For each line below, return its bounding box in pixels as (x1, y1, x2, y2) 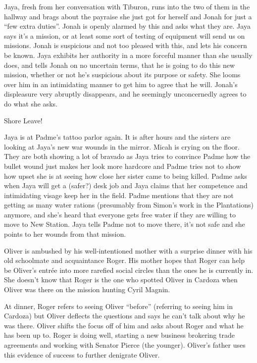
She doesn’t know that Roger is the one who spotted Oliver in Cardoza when (4, 274, 238, 285)
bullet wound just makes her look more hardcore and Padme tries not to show (4, 160, 241, 171)
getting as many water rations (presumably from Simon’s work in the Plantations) (4, 200, 254, 210)
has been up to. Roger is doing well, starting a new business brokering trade (4, 330, 235, 340)
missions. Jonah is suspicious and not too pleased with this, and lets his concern (4, 40, 247, 51)
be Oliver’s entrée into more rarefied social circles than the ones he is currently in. (4, 264, 254, 275)
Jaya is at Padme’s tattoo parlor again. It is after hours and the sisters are (4, 132, 231, 142)
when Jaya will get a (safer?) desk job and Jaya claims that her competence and (4, 180, 248, 191)
